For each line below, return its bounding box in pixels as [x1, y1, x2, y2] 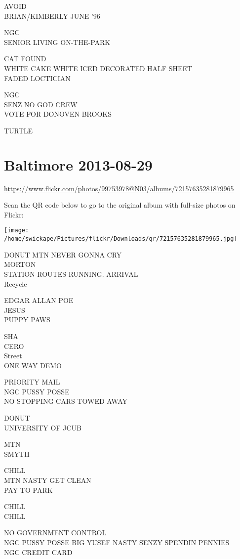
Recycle [4, 278, 27, 289]
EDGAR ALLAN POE [4, 295, 74, 305]
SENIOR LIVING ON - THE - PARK [4, 37, 111, 47]
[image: [4, 227, 29, 234]
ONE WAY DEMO [4, 360, 62, 370]
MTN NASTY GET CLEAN [4, 475, 91, 485]
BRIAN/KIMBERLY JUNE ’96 [4, 10, 100, 21]
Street [4, 350, 22, 361]
